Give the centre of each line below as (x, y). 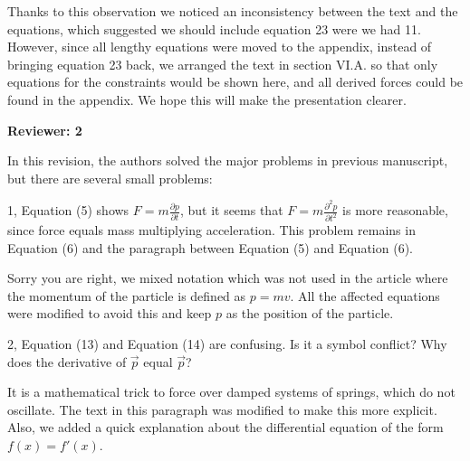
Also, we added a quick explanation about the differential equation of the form (225, 427)
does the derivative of (67, 361)
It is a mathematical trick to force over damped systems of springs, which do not (231, 392)
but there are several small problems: (110, 178)
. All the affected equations (365, 295)
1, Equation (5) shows (68, 210)
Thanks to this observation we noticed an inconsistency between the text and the (233, 11)
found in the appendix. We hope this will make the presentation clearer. (207, 99)
